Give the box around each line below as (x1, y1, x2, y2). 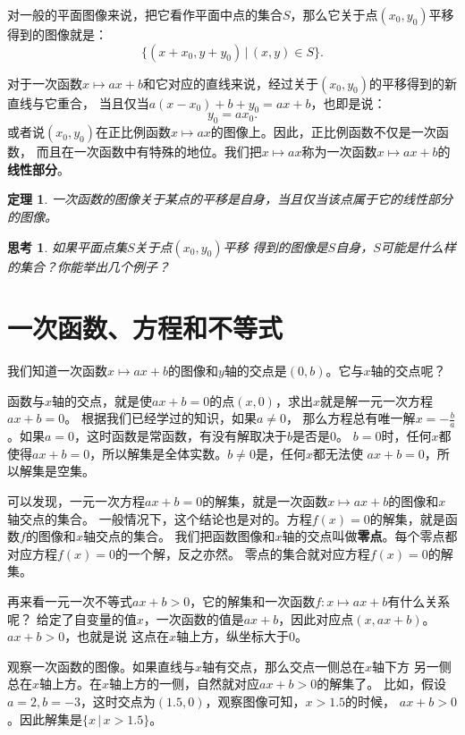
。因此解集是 (7, 709, 82, 728)
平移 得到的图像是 (223, 237, 328, 256)
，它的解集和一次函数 (190, 592, 316, 611)
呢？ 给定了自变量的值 (7, 609, 137, 628)
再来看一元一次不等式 (7, 592, 132, 611)
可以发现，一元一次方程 (7, 492, 145, 511)
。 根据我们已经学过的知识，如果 (64, 409, 257, 427)
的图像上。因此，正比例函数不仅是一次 (210, 122, 436, 141)
